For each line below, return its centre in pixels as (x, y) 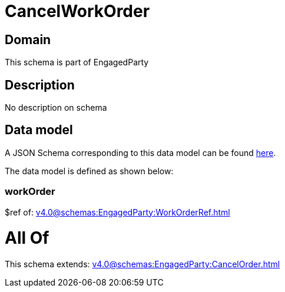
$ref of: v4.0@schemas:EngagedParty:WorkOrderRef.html (117, 212)
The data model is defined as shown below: (89, 171)
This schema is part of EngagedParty (77, 62)
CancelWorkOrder (77, 11)
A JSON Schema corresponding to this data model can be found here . (140, 152)
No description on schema (56, 108)
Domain (28, 39)
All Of (27, 238)
